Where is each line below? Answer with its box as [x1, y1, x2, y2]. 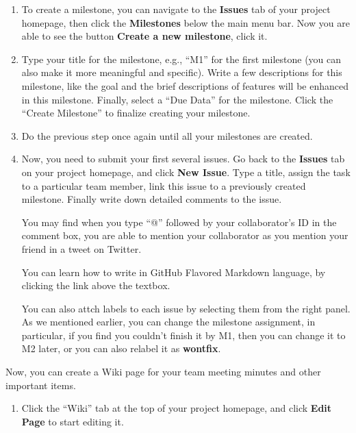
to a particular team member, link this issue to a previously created [21, 178, 306, 193]
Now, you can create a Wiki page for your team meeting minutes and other [5, 364, 321, 379]
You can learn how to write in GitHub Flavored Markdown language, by [21, 264, 326, 279]
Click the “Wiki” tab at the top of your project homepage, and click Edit [21, 401, 332, 415]
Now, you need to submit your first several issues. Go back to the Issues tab [21, 151, 345, 166]
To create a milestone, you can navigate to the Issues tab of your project [21, 2, 331, 16]
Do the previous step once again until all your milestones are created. [21, 128, 313, 143]
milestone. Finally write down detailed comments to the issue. [21, 192, 282, 206]
